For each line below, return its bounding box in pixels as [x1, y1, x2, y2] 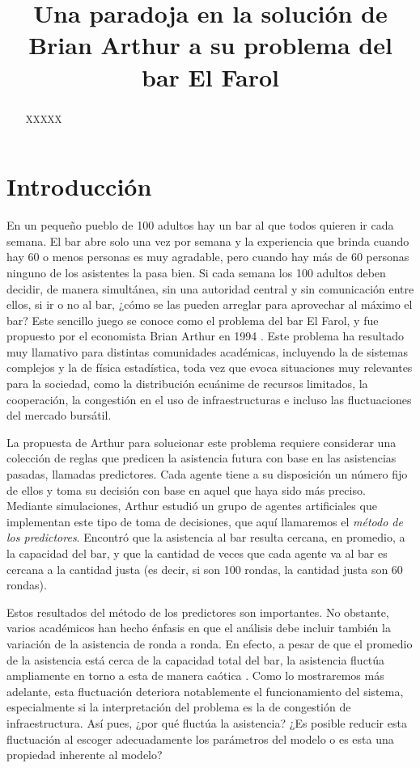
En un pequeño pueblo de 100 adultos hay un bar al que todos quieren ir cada [6, 217, 394, 234]
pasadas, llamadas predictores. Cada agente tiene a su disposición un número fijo [6, 466, 408, 483]
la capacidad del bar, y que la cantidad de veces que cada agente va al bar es [6, 545, 388, 562]
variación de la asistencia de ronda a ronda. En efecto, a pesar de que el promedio [6, 635, 413, 652]
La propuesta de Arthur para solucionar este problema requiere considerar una [6, 433, 397, 450]
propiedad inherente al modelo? [6, 746, 163, 763]
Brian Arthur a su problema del [28, 28, 392, 61]
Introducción [6, 170, 152, 203]
